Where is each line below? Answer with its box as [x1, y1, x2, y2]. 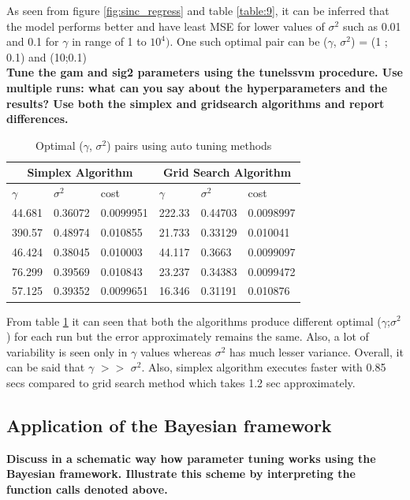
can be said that [6, 359, 85, 375]
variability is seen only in [6, 343, 128, 360]
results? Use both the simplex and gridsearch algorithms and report [6, 95, 385, 111]
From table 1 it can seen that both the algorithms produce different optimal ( [6, 312, 382, 329]
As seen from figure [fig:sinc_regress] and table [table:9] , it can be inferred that [6, 2, 389, 18]
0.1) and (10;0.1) [6, 48, 87, 65]
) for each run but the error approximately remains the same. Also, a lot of [6, 328, 369, 345]
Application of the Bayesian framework [6, 412, 332, 437]
